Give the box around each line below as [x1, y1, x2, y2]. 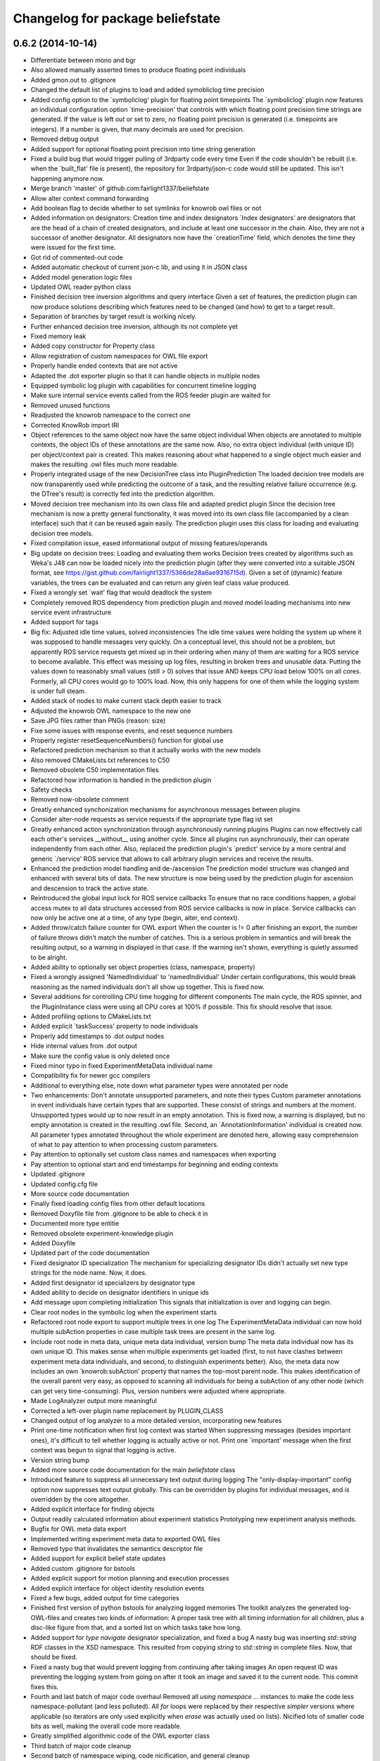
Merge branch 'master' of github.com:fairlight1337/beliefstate [30, 184, 210, 193]
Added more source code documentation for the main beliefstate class [30, 1465, 236, 1474]
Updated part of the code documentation [30, 1249, 150, 1257]
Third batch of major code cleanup [30, 1741, 132, 1750]
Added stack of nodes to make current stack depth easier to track [30, 697, 222, 705]
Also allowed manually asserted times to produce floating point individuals [30, 66, 246, 74]
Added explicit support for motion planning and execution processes [30, 1574, 229, 1583]
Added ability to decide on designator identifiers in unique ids [30, 1288, 209, 1296]
